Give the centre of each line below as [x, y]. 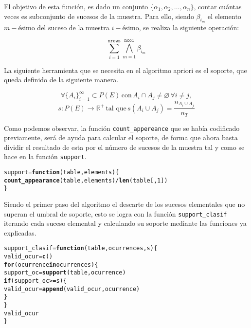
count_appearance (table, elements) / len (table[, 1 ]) [86, 180]
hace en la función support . [45, 156]
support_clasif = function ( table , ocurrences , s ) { [81, 248]
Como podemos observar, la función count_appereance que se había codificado [122, 128]
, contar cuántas [218, 6]
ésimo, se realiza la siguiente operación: [181, 27]
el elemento [224, 16]
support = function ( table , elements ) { [62, 173]
